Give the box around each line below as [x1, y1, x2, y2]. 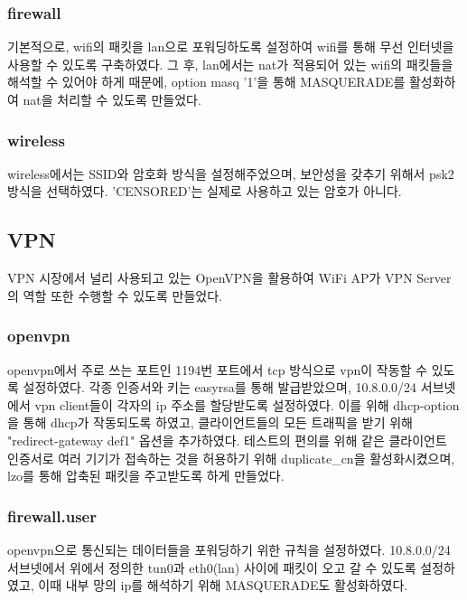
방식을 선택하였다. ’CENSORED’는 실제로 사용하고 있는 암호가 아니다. [7, 182, 402, 201]
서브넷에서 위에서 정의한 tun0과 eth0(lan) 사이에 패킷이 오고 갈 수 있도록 [7, 558, 416, 577]
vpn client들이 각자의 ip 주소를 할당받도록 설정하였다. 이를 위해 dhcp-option [34, 395, 460, 414]
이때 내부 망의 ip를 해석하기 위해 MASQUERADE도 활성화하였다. [38, 576, 408, 595]
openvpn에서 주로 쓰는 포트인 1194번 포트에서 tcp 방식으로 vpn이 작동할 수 [7, 360, 428, 379]
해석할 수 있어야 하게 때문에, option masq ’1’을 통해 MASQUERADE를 [7, 72, 406, 91]
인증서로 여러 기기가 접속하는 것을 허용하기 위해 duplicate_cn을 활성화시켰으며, [7, 448, 455, 467]
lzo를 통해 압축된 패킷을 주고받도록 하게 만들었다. [7, 466, 285, 485]
